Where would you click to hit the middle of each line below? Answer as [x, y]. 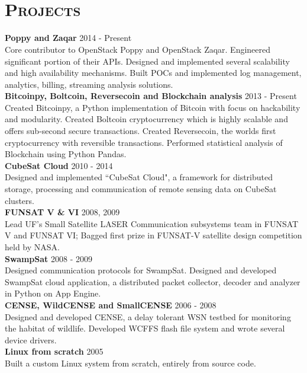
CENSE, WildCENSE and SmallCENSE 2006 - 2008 [111, 305]
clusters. [20, 200]
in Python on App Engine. [53, 293]
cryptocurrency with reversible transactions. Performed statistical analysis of [144, 142]
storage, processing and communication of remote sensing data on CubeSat [141, 189]
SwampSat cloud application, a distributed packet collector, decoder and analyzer [153, 281]
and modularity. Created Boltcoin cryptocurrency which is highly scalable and [146, 119]
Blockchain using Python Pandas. [66, 154]
